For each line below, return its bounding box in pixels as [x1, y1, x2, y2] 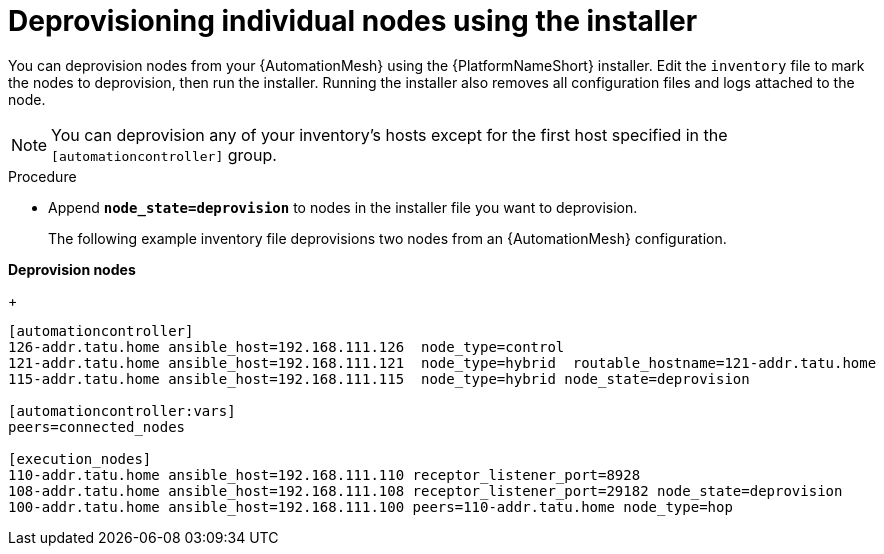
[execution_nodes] [8, 450, 152, 467]
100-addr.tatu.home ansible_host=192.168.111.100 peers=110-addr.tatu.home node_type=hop [8, 498, 733, 515]
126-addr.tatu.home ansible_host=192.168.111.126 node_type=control [8, 338, 565, 355]
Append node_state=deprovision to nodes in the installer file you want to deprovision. [48, 198, 638, 216]
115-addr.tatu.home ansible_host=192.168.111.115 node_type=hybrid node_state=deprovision [8, 370, 750, 387]
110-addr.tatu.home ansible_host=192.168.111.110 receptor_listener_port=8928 [8, 466, 641, 483]
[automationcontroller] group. [51, 144, 277, 165]
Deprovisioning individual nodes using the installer [8, 4, 698, 38]
